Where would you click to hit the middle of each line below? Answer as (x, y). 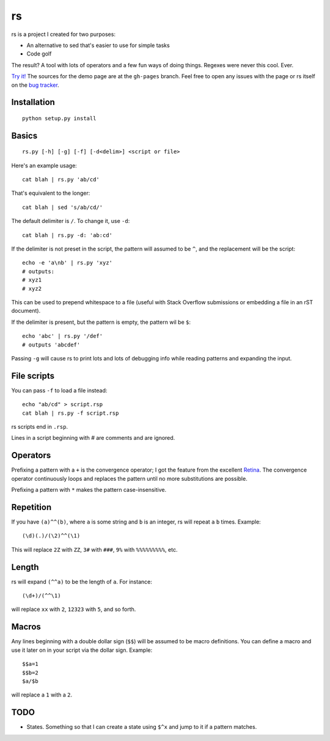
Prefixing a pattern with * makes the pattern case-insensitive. (89, 490)
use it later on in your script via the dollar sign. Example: (82, 650)
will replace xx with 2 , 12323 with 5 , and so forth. (74, 609)
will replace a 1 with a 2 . (42, 695)
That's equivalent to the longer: (51, 193)
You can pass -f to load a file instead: (59, 390)
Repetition (31, 507)
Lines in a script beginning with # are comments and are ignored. (93, 438)
